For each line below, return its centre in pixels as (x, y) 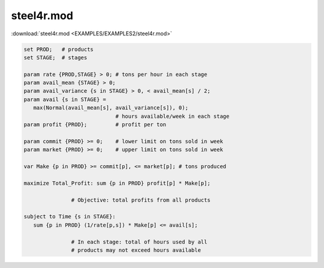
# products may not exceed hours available (136, 250)
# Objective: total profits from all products (141, 200)
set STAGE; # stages (55, 57)
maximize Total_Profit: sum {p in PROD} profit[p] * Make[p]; (117, 183)
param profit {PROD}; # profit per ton (95, 125)
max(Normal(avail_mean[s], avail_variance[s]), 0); (111, 108)
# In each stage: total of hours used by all (139, 242)
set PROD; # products (59, 49)
